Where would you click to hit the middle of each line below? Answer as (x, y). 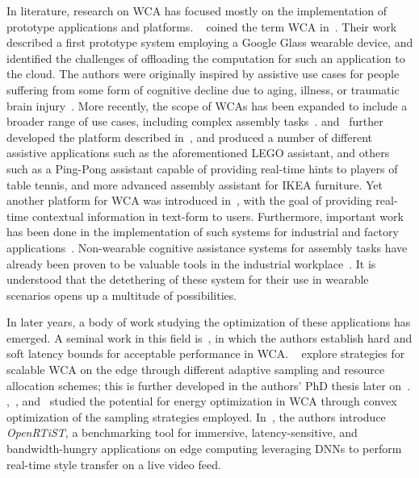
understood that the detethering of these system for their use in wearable (188, 279)
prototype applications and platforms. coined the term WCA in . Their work (202, 26)
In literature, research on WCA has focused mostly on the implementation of (197, 10)
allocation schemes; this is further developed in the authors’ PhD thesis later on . (209, 385)
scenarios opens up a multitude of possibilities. (122, 295)
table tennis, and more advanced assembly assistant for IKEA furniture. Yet (195, 184)
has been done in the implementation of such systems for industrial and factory (203, 232)
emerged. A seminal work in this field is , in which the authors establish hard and (209, 337)
